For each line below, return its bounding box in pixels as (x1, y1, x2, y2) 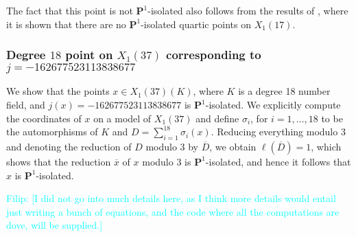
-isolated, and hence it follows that (205, 154, 351, 168)
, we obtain (209, 139, 257, 153)
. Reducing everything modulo (211, 124, 338, 139)
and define (195, 111, 239, 125)
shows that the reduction (6, 154, 111, 168)
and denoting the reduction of (6, 139, 132, 153)
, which (311, 139, 342, 153)
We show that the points (6, 84, 110, 98)
